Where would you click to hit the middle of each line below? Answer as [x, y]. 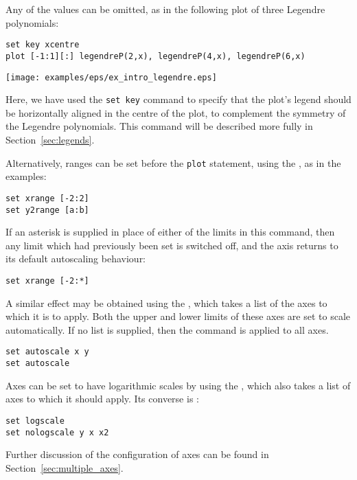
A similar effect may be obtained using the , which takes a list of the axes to [166, 302]
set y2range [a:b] [47, 210]
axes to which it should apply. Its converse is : [102, 399]
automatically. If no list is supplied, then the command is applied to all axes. [167, 329]
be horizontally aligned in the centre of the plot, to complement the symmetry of [176, 112]
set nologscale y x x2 [57, 432]
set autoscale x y [47, 352]
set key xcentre [43, 45]
